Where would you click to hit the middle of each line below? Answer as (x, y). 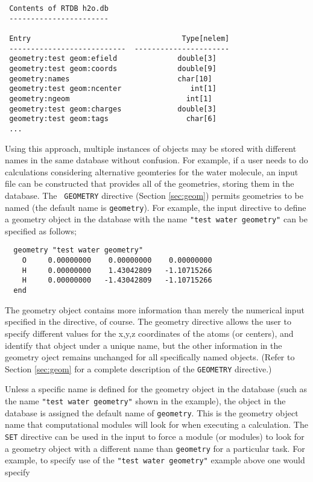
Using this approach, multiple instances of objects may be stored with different (151, 148)
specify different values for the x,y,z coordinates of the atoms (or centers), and (149, 333)
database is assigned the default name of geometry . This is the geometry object (152, 412)
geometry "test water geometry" (78, 250)
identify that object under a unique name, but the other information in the (144, 345)
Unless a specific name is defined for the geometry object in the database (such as (156, 389)
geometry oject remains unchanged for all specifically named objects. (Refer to (150, 357)
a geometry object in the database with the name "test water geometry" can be (156, 219)
